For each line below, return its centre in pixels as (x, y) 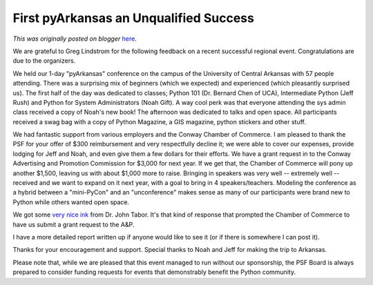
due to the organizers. (44, 61)
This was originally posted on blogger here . (75, 39)
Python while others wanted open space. (71, 202)
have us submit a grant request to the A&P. (74, 224)
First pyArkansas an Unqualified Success (134, 18)
